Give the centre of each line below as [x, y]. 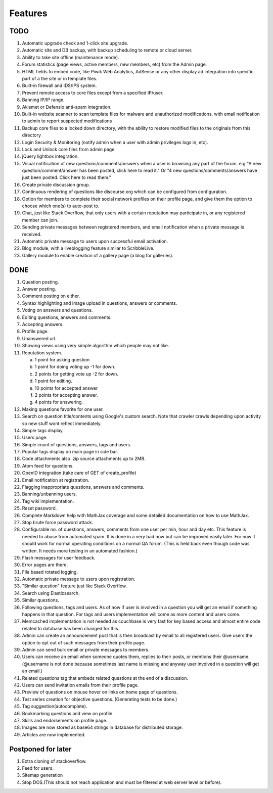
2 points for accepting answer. [66, 395]
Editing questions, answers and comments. [67, 317]
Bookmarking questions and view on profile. [68, 713]
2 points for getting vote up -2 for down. [76, 374]
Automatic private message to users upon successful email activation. [95, 241]
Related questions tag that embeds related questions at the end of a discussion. [105, 678]
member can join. [40, 220]
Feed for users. [38, 768]
